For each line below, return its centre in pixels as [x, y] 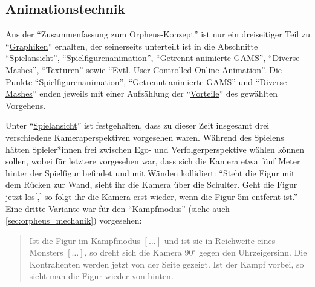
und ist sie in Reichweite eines [220, 240]
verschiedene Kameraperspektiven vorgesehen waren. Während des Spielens [145, 137]
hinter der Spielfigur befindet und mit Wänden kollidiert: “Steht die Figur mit [150, 173]
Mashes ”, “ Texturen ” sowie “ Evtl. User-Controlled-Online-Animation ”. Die [144, 69]
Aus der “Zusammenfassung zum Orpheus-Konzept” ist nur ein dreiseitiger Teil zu [158, 34]
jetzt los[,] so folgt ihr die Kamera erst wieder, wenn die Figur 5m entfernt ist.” [152, 196]
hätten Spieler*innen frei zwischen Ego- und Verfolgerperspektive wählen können [155, 149]
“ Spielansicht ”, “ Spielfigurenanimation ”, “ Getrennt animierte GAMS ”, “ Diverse [153, 58]
